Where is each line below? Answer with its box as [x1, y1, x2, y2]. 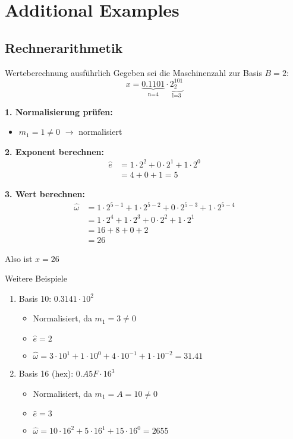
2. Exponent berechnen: [5, 145, 105, 157]
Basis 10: [18, 292, 52, 304]
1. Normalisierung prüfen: [5, 105, 113, 118]
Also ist [5, 252, 33, 264]
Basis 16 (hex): [18, 367, 74, 379]
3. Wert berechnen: [5, 187, 85, 200]
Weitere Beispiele [5, 272, 67, 285]
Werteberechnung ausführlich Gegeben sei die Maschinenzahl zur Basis [5, 66, 262, 78]
